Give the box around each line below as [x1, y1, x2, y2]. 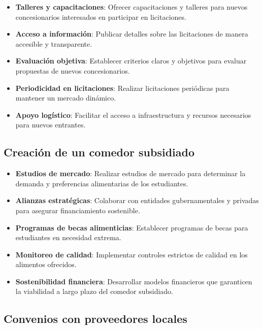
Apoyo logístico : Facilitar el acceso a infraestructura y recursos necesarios [15, 109, 251, 120]
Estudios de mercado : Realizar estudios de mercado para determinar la [15, 168, 246, 179]
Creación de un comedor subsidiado [4, 144, 195, 160]
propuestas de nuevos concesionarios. [15, 65, 130, 76]
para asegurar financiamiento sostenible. [15, 205, 140, 215]
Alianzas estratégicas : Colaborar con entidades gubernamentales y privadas [15, 195, 259, 206]
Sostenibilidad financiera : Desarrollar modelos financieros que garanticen [15, 276, 252, 286]
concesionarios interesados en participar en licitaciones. [15, 11, 186, 22]
